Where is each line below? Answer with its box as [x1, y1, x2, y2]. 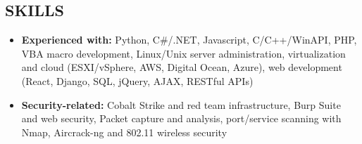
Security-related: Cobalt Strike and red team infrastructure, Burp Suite [21, 97, 341, 112]
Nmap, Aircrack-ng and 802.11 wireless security [21, 124, 227, 139]
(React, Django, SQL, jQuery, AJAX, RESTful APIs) [21, 73, 254, 88]
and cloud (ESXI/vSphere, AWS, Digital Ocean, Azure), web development [21, 60, 342, 74]
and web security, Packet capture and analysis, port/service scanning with [21, 111, 342, 126]
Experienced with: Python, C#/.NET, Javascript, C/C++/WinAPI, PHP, [21, 32, 357, 47]
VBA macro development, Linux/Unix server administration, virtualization [21, 46, 346, 60]
